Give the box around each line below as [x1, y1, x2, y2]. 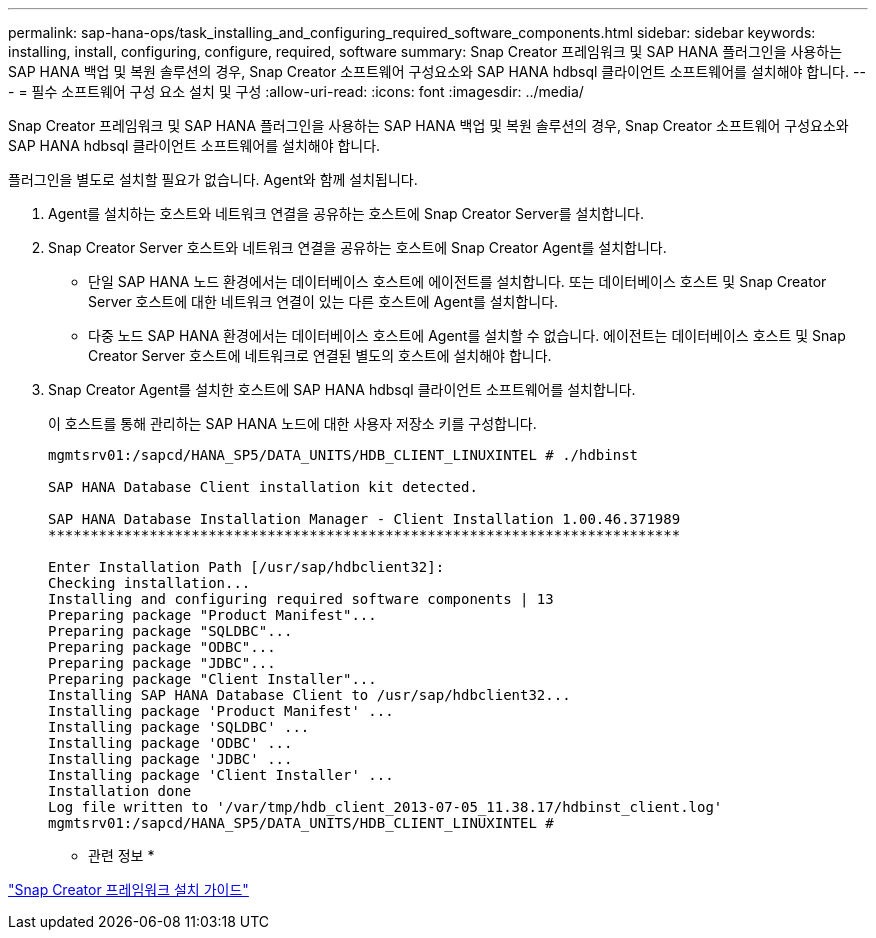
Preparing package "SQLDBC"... [48, 623, 293, 639]
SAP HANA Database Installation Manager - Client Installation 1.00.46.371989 [48, 511, 681, 527]
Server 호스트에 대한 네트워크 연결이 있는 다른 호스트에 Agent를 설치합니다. [88, 293, 559, 310]
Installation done [48, 783, 192, 799]
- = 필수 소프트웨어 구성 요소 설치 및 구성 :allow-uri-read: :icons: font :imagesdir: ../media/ [8, 83, 584, 100]
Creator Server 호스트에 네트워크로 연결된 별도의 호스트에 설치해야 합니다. [88, 347, 552, 364]
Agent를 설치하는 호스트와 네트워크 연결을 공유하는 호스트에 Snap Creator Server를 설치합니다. [48, 205, 644, 222]
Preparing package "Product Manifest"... [48, 607, 377, 623]
